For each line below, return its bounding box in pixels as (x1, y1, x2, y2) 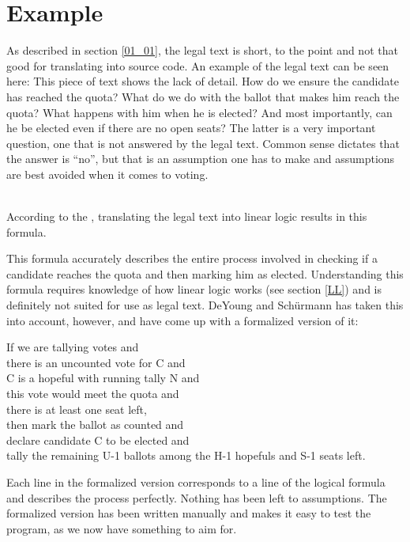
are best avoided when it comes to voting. (6, 165, 209, 182)
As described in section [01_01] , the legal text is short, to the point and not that (6, 42, 398, 59)
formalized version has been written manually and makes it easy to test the (6, 505, 371, 521)
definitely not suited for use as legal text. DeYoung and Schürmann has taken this (6, 297, 404, 313)
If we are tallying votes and (6, 339, 139, 355)
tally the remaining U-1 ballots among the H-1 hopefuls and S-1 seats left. (6, 447, 366, 464)
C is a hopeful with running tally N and (6, 370, 200, 386)
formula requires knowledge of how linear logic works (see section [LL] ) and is (6, 281, 382, 298)
